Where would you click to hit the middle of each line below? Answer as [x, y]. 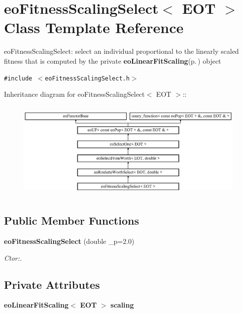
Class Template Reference [94, 27]
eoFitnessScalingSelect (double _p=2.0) [69, 241]
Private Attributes [52, 284]
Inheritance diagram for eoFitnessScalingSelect [74, 94]
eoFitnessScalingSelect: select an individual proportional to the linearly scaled [121, 51]
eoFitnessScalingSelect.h [87, 78]
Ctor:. [13, 257]
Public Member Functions [71, 220]
